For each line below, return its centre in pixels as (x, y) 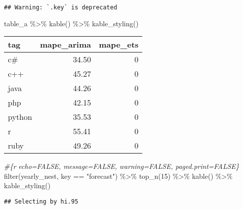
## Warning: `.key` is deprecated (61, 7)
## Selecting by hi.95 (41, 202)
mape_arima (65, 45)
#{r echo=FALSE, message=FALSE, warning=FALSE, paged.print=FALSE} (122, 166)
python (20, 117)
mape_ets (119, 45)
